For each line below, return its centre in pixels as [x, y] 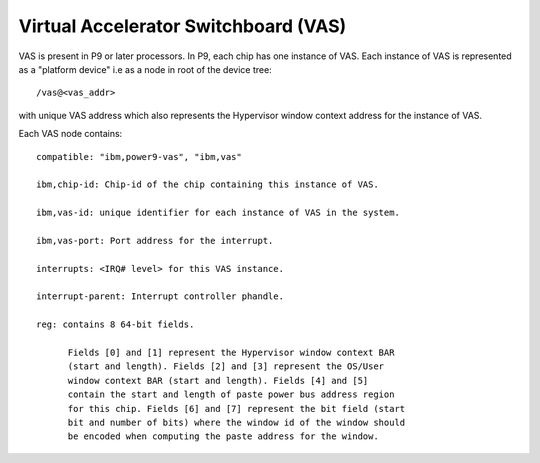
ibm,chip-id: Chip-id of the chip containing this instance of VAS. [207, 184]
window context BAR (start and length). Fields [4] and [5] [218, 380]
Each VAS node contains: [70, 134]
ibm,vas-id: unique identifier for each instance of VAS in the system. [218, 213]
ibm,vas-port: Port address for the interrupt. [155, 240]
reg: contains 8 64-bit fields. [115, 324]
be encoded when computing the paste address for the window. [223, 436]
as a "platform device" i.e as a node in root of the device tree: [145, 69]
